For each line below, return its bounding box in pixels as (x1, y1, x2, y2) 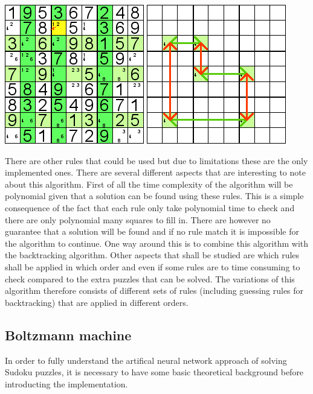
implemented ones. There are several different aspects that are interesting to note (5, 166, 306, 179)
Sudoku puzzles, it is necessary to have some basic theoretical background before (5, 366, 304, 378)
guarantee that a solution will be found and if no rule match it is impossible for (5, 225, 299, 238)
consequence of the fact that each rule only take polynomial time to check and (5, 201, 295, 214)
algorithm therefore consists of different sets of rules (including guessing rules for (5, 284, 304, 297)
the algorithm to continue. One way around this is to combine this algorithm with (5, 237, 309, 249)
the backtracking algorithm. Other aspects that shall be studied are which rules (5, 249, 300, 261)
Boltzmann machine (5, 325, 132, 344)
